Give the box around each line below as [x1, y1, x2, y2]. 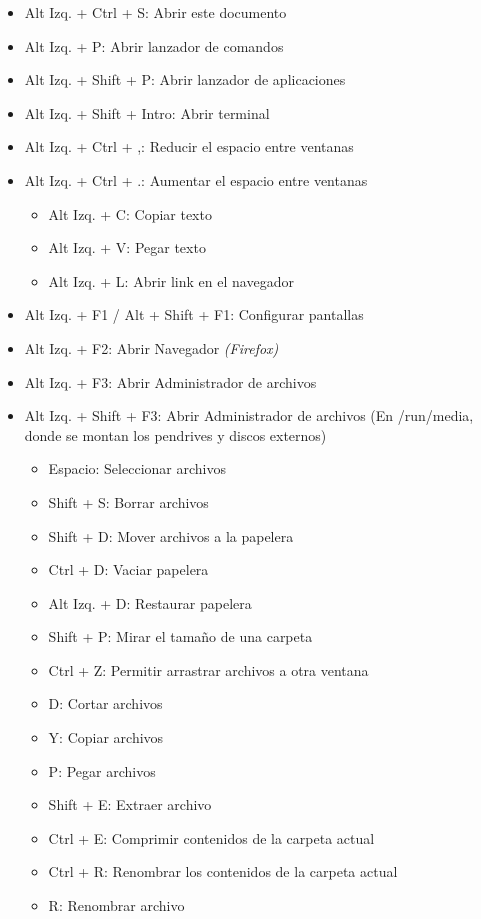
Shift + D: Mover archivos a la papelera [48, 525, 294, 546]
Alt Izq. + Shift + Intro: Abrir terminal [24, 102, 270, 123]
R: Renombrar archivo [48, 895, 185, 916]
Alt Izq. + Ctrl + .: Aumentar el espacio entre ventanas [24, 169, 368, 190]
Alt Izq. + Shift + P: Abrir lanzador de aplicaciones [24, 69, 346, 90]
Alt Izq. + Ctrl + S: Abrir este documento [24, 2, 287, 22]
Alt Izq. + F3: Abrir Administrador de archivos [24, 371, 317, 392]
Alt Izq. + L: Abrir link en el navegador [48, 270, 294, 291]
